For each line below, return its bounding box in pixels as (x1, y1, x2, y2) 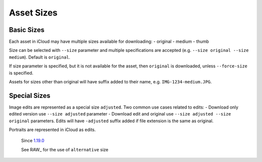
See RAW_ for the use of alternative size (21, 146, 109, 152)
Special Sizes (9, 91, 50, 99)
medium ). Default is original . (9, 54, 70, 60)
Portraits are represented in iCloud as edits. (9, 127, 96, 133)
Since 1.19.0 (21, 138, 45, 144)
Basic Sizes (9, 26, 45, 34)
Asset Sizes (9, 7, 58, 18)
